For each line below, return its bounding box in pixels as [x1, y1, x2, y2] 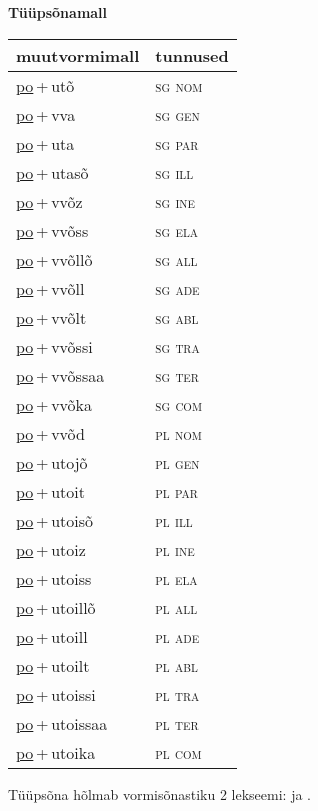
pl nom [155, 421, 202, 445]
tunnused [155, 43, 229, 67]
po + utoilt [16, 653, 90, 677]
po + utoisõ [16, 508, 94, 532]
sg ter [155, 363, 199, 387]
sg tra [155, 334, 200, 358]
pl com [155, 740, 202, 764]
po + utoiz [16, 537, 86, 561]
